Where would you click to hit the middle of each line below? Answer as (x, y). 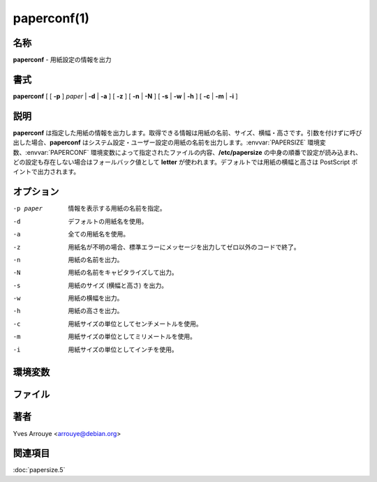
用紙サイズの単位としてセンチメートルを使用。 (135, 324)
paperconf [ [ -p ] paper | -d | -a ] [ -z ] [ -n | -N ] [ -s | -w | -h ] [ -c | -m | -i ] (125, 96)
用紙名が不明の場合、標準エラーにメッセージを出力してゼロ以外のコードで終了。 (184, 247)
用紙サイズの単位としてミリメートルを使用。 (132, 337)
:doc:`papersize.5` (39, 470)
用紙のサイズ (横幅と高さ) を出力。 (118, 285)
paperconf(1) (51, 18)
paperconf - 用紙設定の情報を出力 (62, 60)
